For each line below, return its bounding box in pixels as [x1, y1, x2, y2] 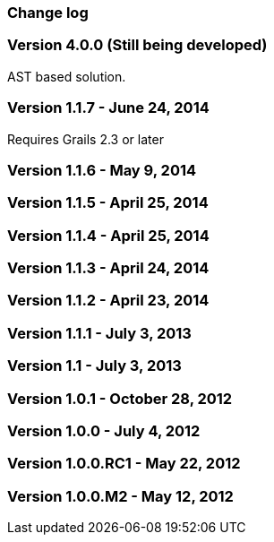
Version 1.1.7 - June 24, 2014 [7, 99, 210, 117]
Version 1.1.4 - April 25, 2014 [7, 226, 210, 245]
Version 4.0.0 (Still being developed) [7, 36, 268, 55]
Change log [7, 4, 89, 22]
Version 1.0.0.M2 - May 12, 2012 [7, 486, 234, 505]
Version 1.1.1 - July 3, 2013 [7, 323, 192, 342]
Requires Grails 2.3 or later [7, 131, 164, 147]
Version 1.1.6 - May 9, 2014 [7, 160, 197, 179]
